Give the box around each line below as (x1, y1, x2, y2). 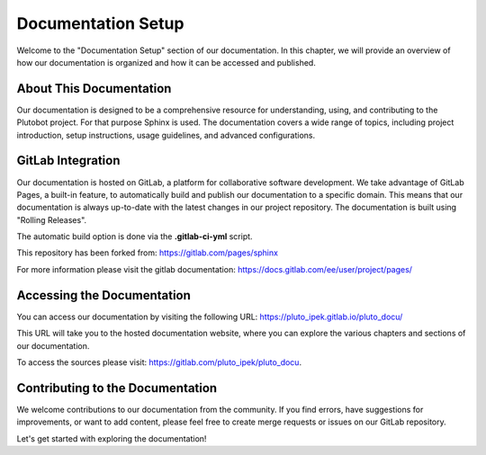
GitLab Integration (16, 153, 121, 168)
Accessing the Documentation (16, 288, 191, 303)
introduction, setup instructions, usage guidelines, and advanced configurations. (16, 129, 316, 140)
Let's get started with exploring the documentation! (16, 433, 207, 444)
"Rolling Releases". (16, 214, 87, 225)
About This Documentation (16, 81, 172, 96)
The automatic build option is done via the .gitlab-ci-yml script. (16, 231, 253, 242)
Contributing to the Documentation (16, 380, 218, 396)
